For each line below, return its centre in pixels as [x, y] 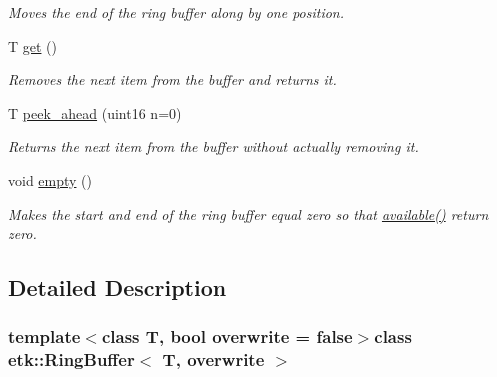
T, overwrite [213, 359]
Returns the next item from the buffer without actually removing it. [213, 146]
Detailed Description [117, 287]
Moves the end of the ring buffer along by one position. [176, 12]
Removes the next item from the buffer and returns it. [172, 79]
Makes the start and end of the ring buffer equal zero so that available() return [248, 213]
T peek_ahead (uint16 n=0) [95, 112]
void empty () [50, 179]
